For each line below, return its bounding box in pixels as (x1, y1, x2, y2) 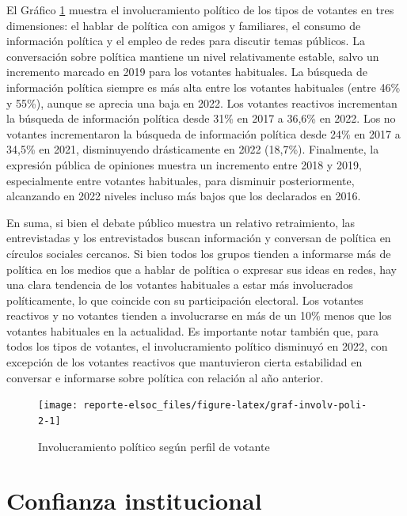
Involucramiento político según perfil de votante (38, 438, 270, 454)
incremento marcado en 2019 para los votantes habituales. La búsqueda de (6, 63, 367, 80)
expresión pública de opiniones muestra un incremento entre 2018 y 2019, (6, 156, 362, 173)
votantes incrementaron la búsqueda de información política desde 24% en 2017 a (6, 125, 401, 142)
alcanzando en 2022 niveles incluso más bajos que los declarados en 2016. (6, 188, 361, 204)
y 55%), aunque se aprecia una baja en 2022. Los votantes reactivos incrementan (6, 94, 397, 111)
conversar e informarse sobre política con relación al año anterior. (6, 369, 324, 385)
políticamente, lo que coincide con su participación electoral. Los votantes (6, 291, 363, 308)
